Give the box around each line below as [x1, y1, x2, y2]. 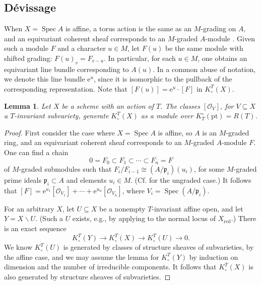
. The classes [160, 100, 200, 111]
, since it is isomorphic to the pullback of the [93, 74, 232, 84]
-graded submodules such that [19, 163, 112, 174]
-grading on [201, 23, 236, 34]
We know [4, 242, 32, 252]
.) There [231, 213, 256, 224]
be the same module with [165, 43, 243, 53]
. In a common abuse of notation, [153, 63, 256, 74]
